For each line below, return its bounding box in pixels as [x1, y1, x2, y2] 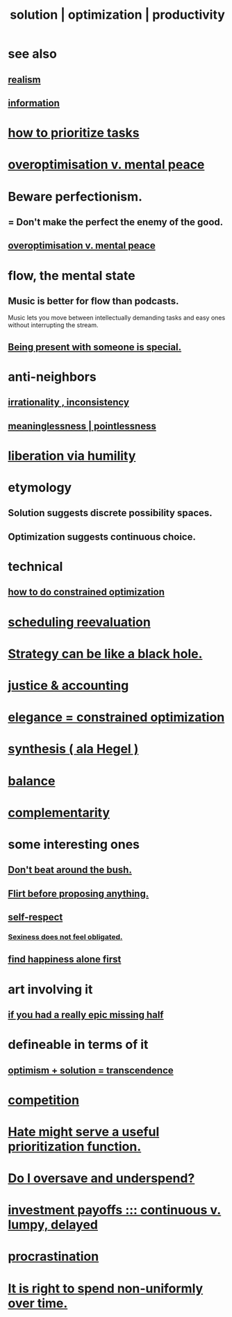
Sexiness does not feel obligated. [8, 932, 123, 941]
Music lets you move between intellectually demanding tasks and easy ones [8, 313, 226, 322]
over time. [8, 1295, 68, 1311]
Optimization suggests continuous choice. [8, 531, 197, 542]
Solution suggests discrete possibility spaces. [8, 507, 213, 519]
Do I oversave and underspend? [8, 1170, 195, 1186]
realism [8, 74, 41, 85]
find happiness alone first [8, 954, 122, 966]
